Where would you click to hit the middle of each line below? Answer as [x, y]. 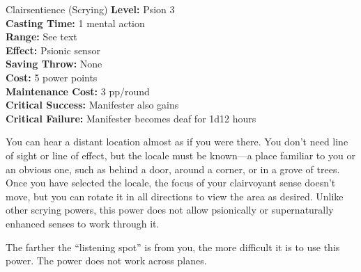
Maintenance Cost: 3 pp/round [78, 91]
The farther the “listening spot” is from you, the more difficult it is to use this [173, 247]
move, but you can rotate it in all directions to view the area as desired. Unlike [175, 196]
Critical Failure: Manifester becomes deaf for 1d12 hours [131, 118]
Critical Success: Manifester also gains [92, 105]
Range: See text [41, 37]
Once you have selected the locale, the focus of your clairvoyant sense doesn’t [171, 183]
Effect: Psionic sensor [53, 50]
